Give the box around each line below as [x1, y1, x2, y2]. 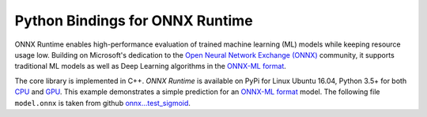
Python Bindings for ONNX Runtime [14, 12, 253, 29]
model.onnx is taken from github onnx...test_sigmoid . [14, 98, 191, 108]
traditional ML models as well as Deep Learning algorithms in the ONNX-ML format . [14, 62, 286, 71]
